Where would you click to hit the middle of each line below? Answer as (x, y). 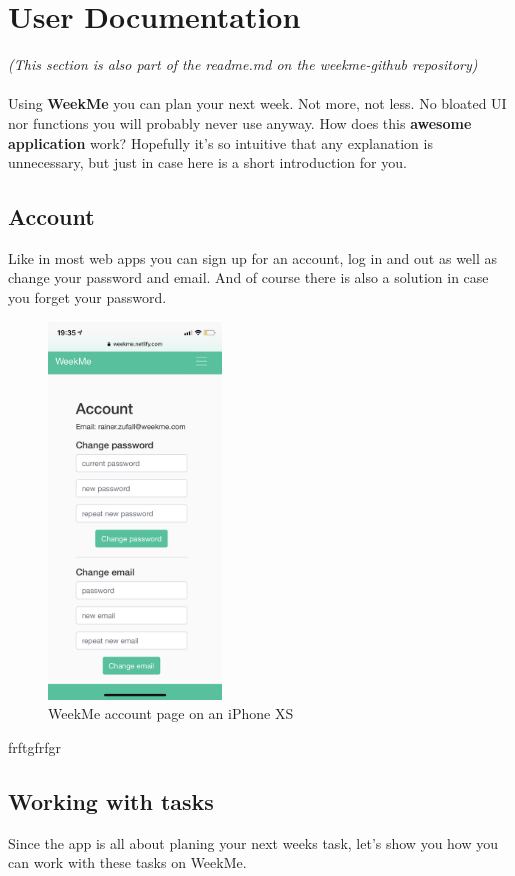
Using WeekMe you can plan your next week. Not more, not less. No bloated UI (257, 103)
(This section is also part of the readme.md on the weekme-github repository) (243, 64)
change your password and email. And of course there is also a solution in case (248, 277)
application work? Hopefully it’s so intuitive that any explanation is (220, 142)
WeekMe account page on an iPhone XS (171, 713)
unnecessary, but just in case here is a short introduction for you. (207, 162)
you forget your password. (87, 297)
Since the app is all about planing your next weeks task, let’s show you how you (253, 842)
